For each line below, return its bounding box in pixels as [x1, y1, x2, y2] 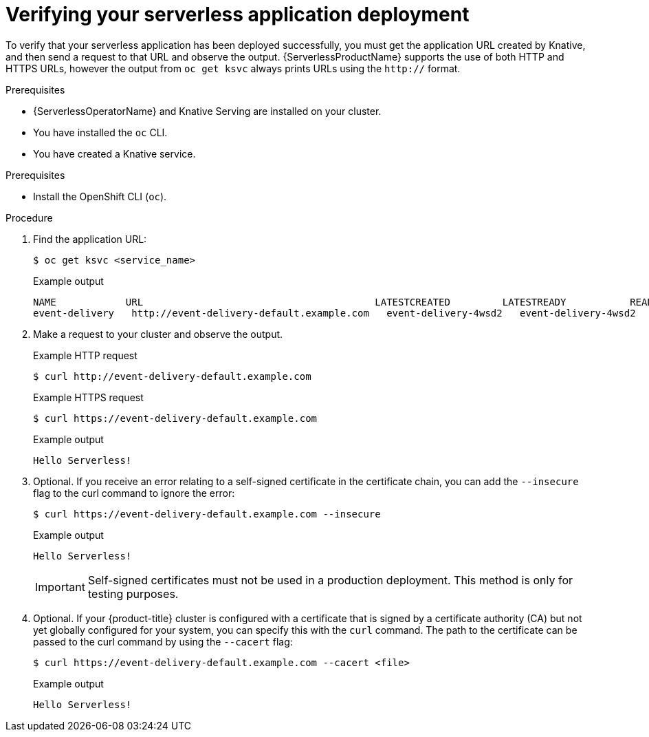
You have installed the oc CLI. [33, 126, 168, 138]
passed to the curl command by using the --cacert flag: [33, 635, 293, 648]
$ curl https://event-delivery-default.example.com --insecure [33, 508, 381, 520]
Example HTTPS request [33, 391, 144, 403]
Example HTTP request [33, 349, 137, 361]
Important [35, 579, 85, 594]
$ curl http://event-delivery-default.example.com [33, 370, 311, 382]
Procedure [5, 211, 53, 224]
